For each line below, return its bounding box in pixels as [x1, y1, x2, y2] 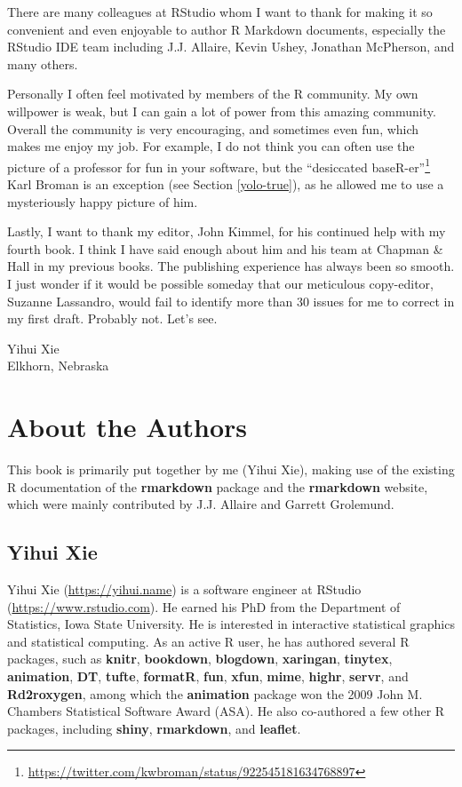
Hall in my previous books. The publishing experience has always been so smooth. [7, 257, 455, 275]
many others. [7, 54, 78, 73]
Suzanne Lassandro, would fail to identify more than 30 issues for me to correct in [7, 291, 455, 310]
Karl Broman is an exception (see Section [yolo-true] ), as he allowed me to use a [7, 175, 444, 193]
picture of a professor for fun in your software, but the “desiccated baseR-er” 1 [7, 155, 431, 176]
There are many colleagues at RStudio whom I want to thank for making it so [7, 3, 433, 20]
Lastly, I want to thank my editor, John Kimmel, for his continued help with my [7, 222, 446, 241]
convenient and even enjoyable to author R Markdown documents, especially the [7, 20, 446, 38]
